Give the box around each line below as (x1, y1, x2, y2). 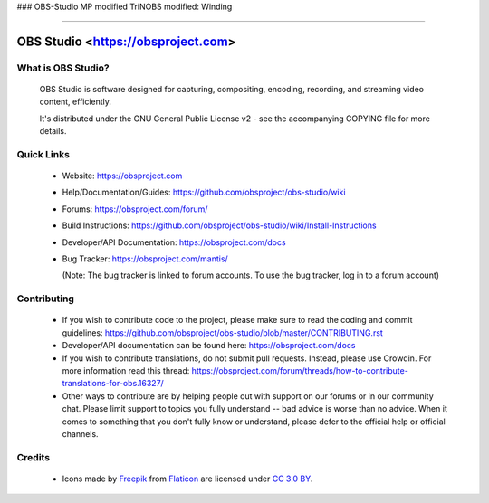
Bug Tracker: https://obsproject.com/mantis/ (62, 253, 228, 264)
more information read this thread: (62, 365, 190, 375)
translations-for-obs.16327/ (62, 378, 165, 389)
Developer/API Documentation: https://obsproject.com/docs (62, 236, 286, 248)
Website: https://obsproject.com (62, 170, 183, 181)
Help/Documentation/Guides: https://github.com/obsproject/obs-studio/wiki (62, 186, 346, 198)
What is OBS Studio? (16, 62, 110, 74)
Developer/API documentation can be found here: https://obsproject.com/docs (62, 340, 356, 351)
